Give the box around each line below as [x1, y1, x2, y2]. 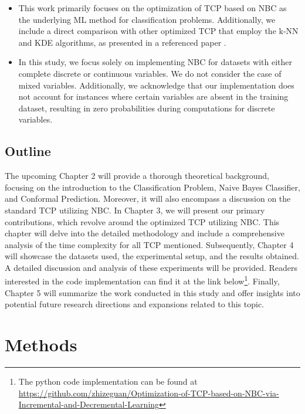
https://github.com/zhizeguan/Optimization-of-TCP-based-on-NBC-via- [18, 386, 279, 399]
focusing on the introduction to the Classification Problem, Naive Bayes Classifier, [5, 181, 300, 193]
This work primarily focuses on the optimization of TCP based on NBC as [18, 2, 287, 13]
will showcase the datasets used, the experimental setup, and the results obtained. [5, 250, 299, 262]
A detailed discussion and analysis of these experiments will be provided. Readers [5, 261, 298, 273]
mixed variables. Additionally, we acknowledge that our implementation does [18, 79, 294, 91]
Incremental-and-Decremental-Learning [18, 398, 160, 410]
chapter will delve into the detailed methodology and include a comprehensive [5, 227, 284, 239]
